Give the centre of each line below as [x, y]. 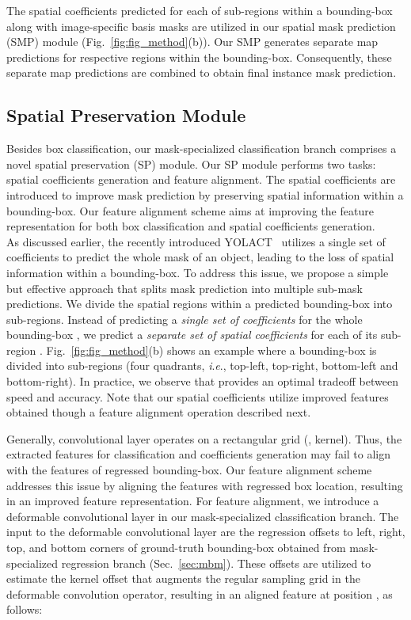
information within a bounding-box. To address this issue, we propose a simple [198, 272]
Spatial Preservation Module [126, 115]
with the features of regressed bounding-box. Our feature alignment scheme [189, 470]
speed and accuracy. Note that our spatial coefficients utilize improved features [198, 396]
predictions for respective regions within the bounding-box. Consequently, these [199, 57]
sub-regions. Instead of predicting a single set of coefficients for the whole [185, 319]
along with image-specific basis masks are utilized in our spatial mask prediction [201, 26]
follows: [25, 609]
